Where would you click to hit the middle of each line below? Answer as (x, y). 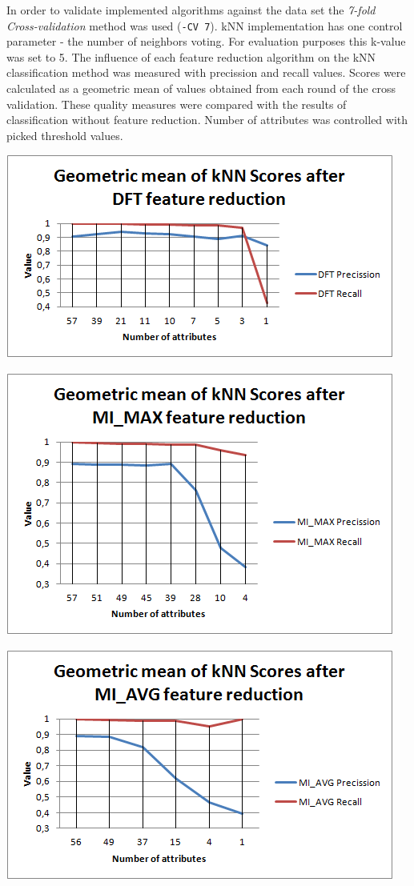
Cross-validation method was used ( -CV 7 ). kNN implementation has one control (205, 25)
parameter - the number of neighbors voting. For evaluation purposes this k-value (206, 41)
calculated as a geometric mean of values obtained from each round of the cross (201, 88)
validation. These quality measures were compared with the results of (177, 104)
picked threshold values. (65, 135)
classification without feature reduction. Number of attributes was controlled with (207, 120)
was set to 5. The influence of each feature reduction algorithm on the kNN (191, 56)
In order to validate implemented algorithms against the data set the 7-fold (191, 10)
